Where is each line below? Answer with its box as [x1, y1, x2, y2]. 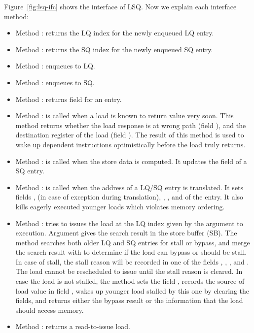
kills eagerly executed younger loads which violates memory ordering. [15, 201, 225, 211]
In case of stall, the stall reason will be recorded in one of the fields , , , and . [15, 256, 249, 266]
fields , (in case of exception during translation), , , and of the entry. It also [15, 192, 244, 202]
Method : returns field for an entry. [15, 94, 122, 104]
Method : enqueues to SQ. [15, 77, 95, 87]
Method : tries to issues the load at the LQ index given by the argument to [15, 218, 243, 228]
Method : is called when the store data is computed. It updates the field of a [15, 156, 247, 166]
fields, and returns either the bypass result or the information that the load [15, 295, 243, 305]
